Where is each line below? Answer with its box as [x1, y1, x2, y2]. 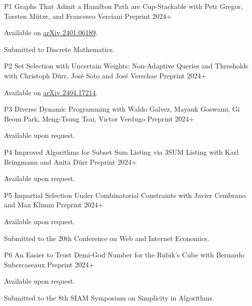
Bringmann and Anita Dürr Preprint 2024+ [4, 156, 137, 167]
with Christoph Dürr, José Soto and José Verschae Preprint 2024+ [4, 70, 206, 80]
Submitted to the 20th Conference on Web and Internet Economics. [4, 233, 209, 243]
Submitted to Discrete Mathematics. [4, 44, 114, 54]
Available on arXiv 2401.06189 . [4, 27, 98, 38]
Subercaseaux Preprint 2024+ [4, 259, 95, 269]
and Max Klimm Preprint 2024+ [4, 199, 103, 210]
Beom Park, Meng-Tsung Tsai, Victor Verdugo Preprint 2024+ [4, 113, 195, 123]
